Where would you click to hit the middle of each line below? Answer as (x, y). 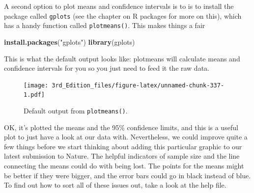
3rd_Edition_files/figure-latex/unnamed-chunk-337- (138, 85)
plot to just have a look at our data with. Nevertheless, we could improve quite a (126, 137)
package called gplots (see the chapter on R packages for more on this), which (123, 15)
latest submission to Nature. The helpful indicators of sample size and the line (122, 156)
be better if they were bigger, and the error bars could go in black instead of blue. (127, 175)
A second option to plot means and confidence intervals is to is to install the (119, 6)
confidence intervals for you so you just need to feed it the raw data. (107, 68)
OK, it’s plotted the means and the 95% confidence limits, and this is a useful (121, 127)
